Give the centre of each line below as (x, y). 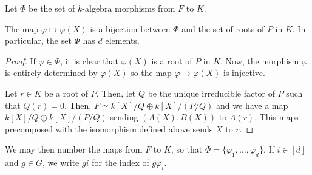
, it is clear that (89, 60)
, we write (61, 163)
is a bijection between (130, 28)
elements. (122, 40)
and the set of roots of (223, 28)
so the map (151, 73)
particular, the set (38, 40)
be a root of (66, 93)
